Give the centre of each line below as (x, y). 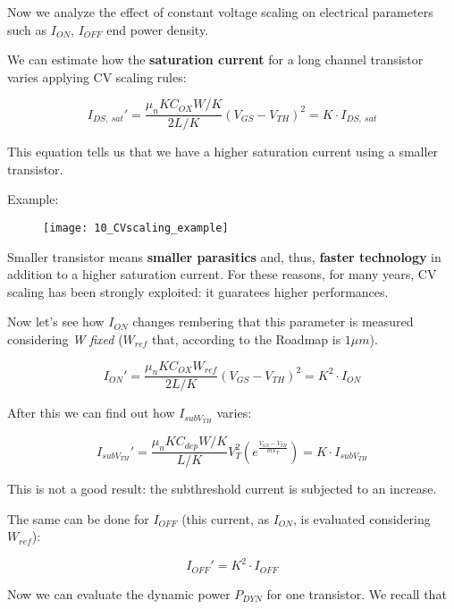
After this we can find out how (91, 413)
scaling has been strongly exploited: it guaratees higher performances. (198, 291)
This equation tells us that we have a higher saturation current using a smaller (223, 152)
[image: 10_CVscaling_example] (136, 228)
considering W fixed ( (65, 339)
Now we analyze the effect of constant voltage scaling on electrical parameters (220, 12)
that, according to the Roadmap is (247, 339)
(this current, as (225, 518)
